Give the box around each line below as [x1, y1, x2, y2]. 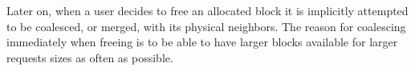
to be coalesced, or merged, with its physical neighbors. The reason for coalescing [6, 18, 406, 34]
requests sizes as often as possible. [6, 49, 173, 65]
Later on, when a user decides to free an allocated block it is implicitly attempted [6, 2, 409, 18]
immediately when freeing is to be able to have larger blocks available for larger [6, 34, 398, 50]
